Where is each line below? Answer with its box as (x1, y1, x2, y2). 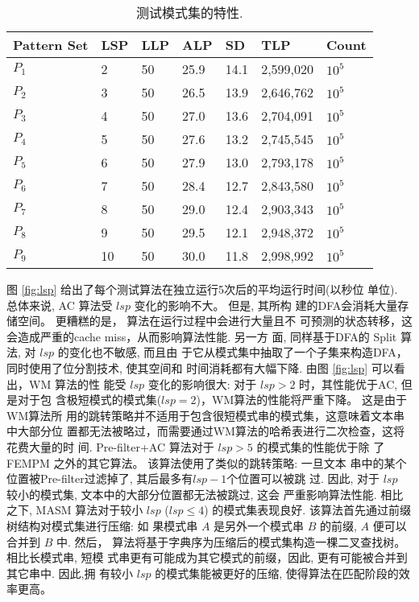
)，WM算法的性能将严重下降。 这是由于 (196, 391, 407, 408)
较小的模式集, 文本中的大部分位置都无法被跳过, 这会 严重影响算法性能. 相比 (6, 485, 404, 502)
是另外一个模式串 (214, 517, 305, 534)
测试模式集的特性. (136, 3, 243, 22)
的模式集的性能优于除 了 (256, 438, 385, 455)
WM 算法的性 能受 (29, 375, 127, 392)
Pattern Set (13, 35, 89, 54)
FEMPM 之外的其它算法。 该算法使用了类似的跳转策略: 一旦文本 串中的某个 (6, 454, 407, 471)
